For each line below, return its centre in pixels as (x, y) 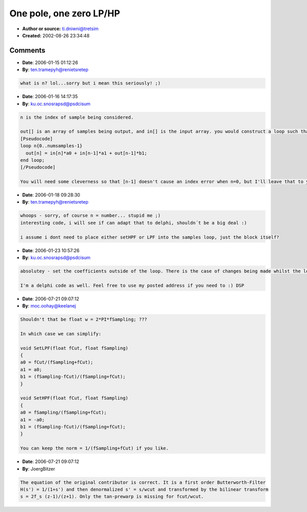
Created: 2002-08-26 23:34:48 (56, 35)
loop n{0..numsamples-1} (51, 146)
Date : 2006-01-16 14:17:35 (50, 97)
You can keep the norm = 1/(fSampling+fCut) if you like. (94, 448)
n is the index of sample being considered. (77, 117)
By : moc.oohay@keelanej (49, 306)
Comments (27, 50)
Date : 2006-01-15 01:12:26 (50, 62)
